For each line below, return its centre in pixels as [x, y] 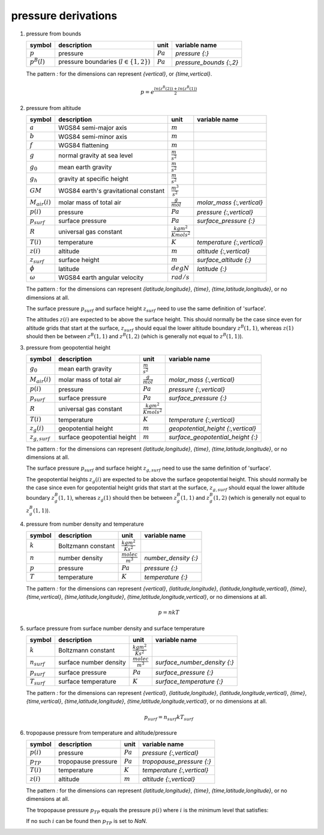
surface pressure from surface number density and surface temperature [115, 628]
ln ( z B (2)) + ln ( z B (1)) [175, 88]
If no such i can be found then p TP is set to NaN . [87, 822]
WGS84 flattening [83, 145]
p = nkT [169, 612]
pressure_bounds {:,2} [207, 62]
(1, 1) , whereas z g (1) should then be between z [117, 499]
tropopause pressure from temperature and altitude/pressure [101, 733]
